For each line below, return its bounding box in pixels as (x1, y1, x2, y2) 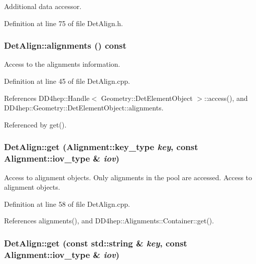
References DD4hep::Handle (4, 92, 90, 103)
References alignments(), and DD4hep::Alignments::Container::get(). (4, 215, 214, 226)
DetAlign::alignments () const (4, 39, 126, 52)
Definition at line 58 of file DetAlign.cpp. (4, 198, 130, 209)
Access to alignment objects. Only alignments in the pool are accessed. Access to (4, 172, 252, 182)
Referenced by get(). (4, 119, 67, 129)
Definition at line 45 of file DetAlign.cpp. (4, 76, 130, 86)
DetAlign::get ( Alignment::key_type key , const (4, 141, 198, 153)
